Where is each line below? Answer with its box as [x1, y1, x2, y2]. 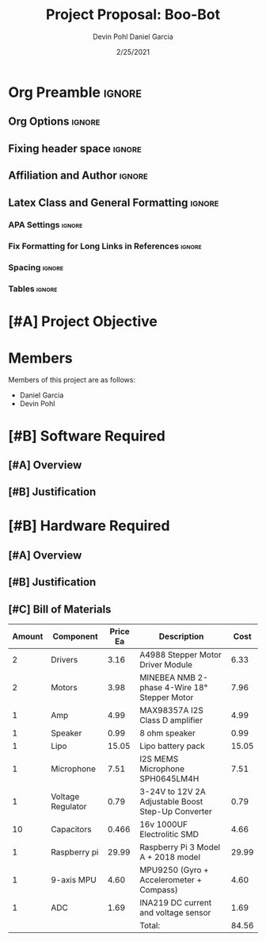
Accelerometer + [139, 874, 203, 885]
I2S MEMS [139, 754, 179, 765]
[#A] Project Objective [8, 313, 158, 331]
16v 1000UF [139, 819, 188, 830]
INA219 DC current [139, 897, 212, 908]
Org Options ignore [8, 115, 101, 129]
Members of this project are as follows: [8, 375, 136, 385]
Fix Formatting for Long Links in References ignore [8, 240, 202, 252]
